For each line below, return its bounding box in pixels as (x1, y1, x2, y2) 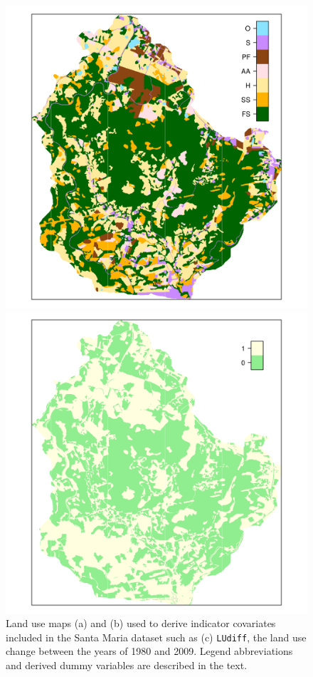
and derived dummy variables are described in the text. (6, 658, 248, 673)
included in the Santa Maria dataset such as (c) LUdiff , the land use (6, 629, 307, 644)
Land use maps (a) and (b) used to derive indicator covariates (6, 616, 276, 631)
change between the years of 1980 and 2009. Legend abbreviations (6, 644, 293, 658)
